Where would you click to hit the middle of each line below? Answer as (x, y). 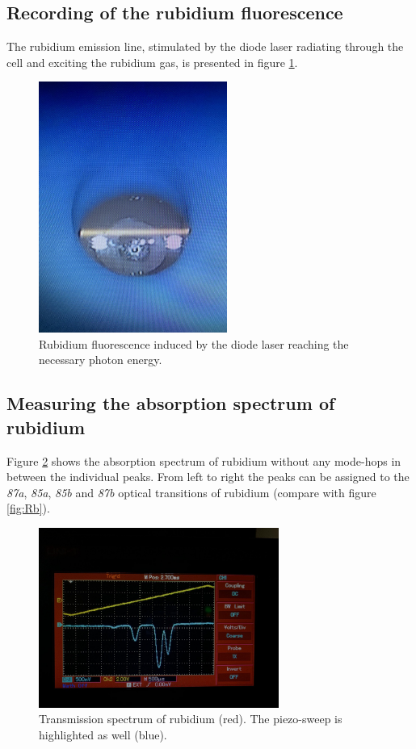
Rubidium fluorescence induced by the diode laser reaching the (194, 343)
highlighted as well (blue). (103, 734)
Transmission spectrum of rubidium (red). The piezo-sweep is (191, 719)
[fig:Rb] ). (28, 508)
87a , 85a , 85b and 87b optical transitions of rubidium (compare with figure (191, 492)
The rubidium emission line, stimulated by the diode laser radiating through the (205, 46)
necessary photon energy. (101, 360)
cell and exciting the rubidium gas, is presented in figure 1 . (152, 62)
